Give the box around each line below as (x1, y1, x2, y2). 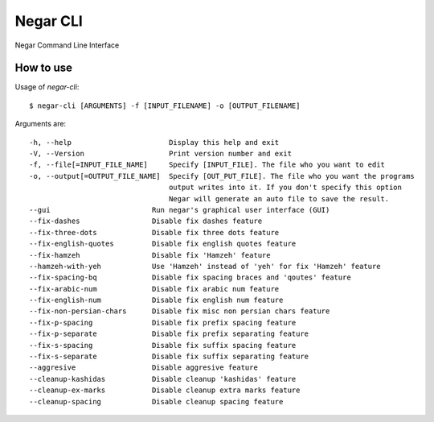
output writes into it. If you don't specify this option (169, 183, 402, 192)
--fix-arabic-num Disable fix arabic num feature (29, 284, 280, 293)
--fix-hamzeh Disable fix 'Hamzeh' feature (29, 250, 271, 259)
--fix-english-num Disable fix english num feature (29, 296, 284, 305)
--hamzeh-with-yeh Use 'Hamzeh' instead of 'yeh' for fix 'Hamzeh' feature (29, 262, 381, 271)
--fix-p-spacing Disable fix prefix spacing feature (29, 318, 297, 327)
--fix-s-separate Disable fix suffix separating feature (29, 352, 309, 362)
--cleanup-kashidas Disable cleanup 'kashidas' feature (29, 374, 297, 383)
